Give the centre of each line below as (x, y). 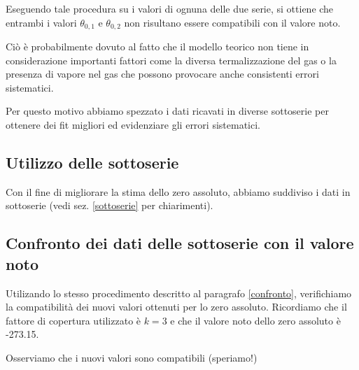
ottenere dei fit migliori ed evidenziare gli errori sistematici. (133, 125)
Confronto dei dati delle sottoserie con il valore (180, 243)
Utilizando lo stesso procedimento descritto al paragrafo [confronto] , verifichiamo (179, 293)
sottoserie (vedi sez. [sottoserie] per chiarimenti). (110, 205)
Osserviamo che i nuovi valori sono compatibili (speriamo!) (132, 357)
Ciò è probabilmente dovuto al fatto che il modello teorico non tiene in (157, 47)
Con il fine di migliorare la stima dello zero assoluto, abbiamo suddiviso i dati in (178, 191)
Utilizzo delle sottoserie (92, 162)
